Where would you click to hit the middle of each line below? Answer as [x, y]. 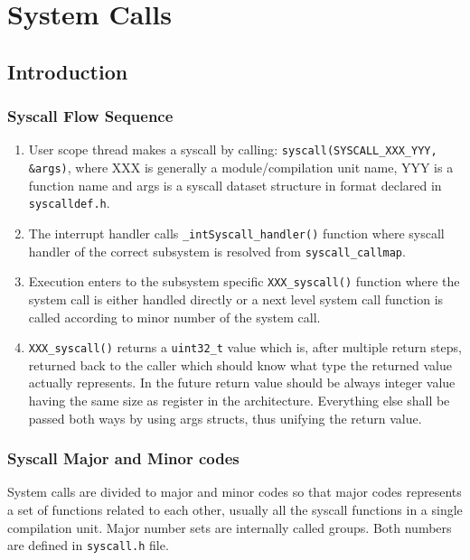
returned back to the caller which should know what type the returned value [240, 364]
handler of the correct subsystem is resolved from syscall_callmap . [217, 251]
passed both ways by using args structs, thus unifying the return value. [225, 418]
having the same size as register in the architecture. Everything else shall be [239, 400]
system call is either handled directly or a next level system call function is [236, 299]
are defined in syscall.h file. [88, 545]
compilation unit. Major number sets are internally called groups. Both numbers [230, 527]
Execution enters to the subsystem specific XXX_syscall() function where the [244, 281]
